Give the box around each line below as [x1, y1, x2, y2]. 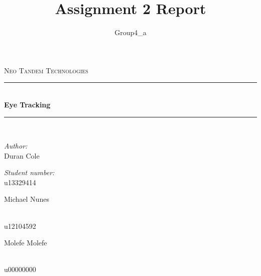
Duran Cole [4, 150, 40, 161]
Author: [4, 141, 28, 151]
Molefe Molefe [4, 237, 47, 248]
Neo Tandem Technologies [4, 65, 88, 75]
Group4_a [114, 27, 147, 38]
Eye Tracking [4, 99, 51, 109]
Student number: [4, 167, 55, 178]
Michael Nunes [4, 194, 49, 204]
